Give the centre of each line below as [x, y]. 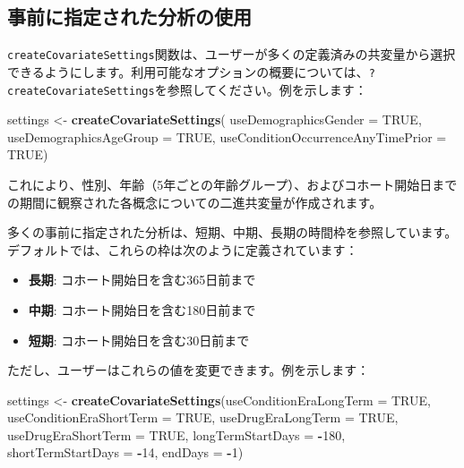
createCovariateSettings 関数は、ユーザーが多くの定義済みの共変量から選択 [232, 54]
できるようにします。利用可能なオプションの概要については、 [188, 71]
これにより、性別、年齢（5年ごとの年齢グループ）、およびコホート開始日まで [232, 184]
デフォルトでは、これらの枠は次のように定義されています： [183, 249]
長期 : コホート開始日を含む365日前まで [142, 280]
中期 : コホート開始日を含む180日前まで [142, 309]
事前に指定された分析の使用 [129, 17]
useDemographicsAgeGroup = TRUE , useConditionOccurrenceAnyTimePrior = [227, 136]
